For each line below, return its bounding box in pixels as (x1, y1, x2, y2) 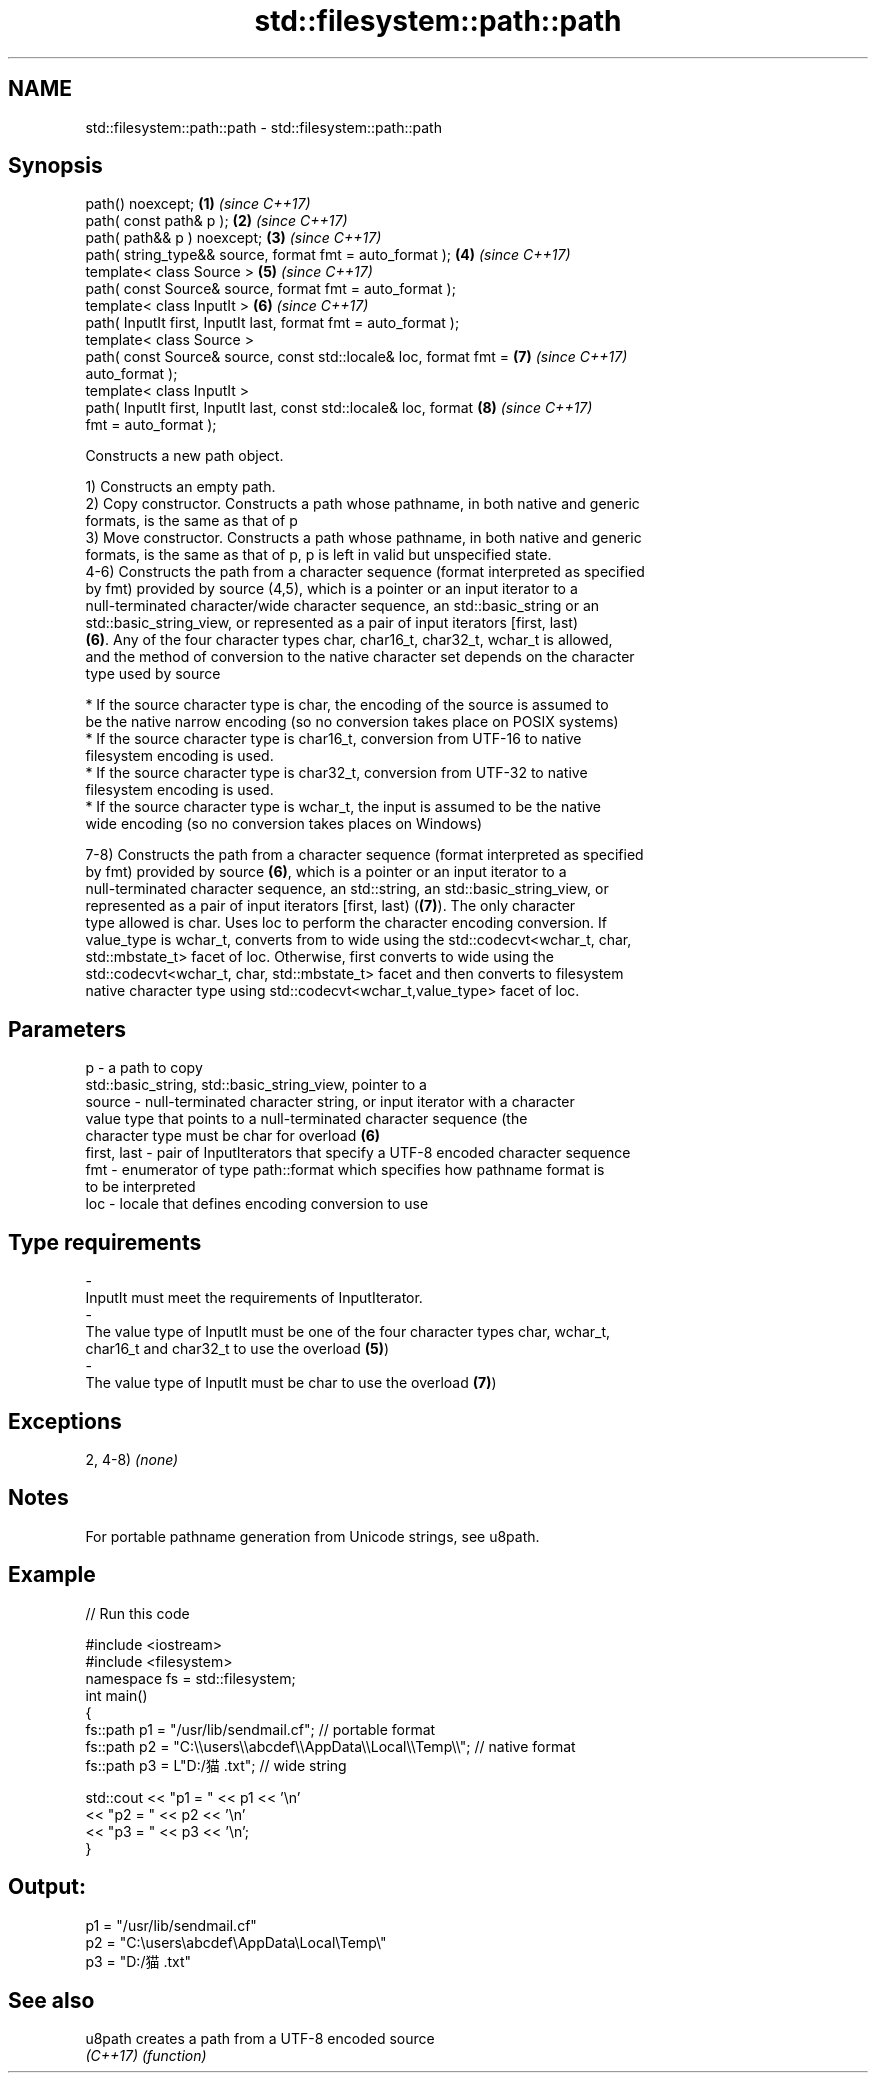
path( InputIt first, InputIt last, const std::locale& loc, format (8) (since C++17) (85, 399, 593, 417)
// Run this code (85, 1604, 190, 1622)
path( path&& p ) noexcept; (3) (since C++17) (85, 229, 382, 247)
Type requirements (8, 1229, 202, 1255)
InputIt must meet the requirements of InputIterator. (85, 1289, 423, 1307)
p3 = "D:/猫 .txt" (85, 1952, 192, 1970)
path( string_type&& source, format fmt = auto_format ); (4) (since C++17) (85, 246, 571, 264)
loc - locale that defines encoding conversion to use (85, 1195, 429, 1213)
